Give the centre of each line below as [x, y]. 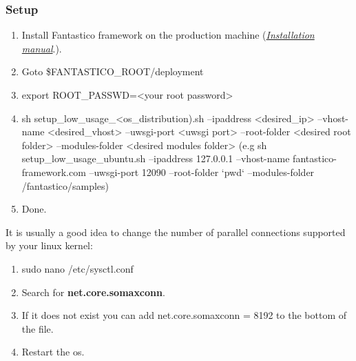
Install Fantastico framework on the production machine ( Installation [168, 35]
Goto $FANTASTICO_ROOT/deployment [113, 71]
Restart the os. [53, 352]
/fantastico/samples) [65, 185]
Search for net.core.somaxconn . [93, 292]
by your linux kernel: [49, 245]
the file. [38, 328]
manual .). [42, 48]
